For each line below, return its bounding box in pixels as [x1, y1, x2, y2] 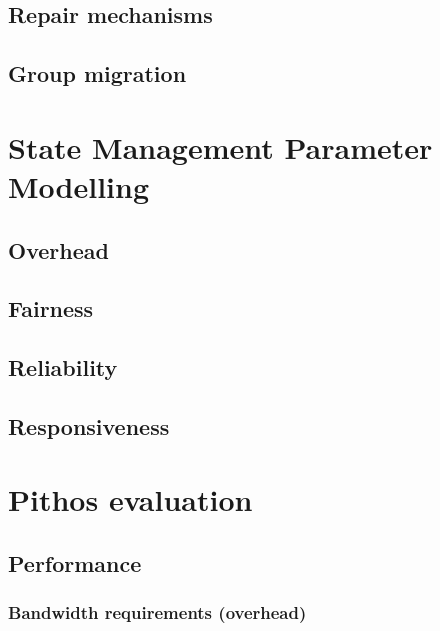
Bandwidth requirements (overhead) [8, 600, 307, 625]
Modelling [8, 165, 150, 206]
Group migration [8, 58, 187, 89]
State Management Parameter [8, 126, 433, 167]
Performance [8, 548, 142, 579]
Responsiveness [8, 410, 170, 441]
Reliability [8, 352, 118, 383]
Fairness [8, 293, 94, 324]
